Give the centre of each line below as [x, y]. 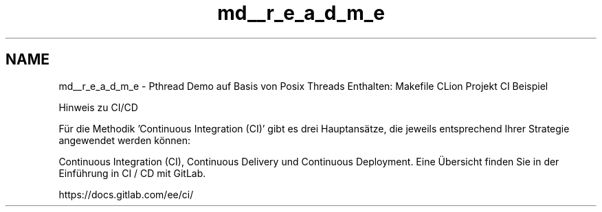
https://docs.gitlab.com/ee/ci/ [126, 194]
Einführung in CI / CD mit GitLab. [132, 173]
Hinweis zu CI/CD [98, 107]
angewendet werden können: [125, 140]
